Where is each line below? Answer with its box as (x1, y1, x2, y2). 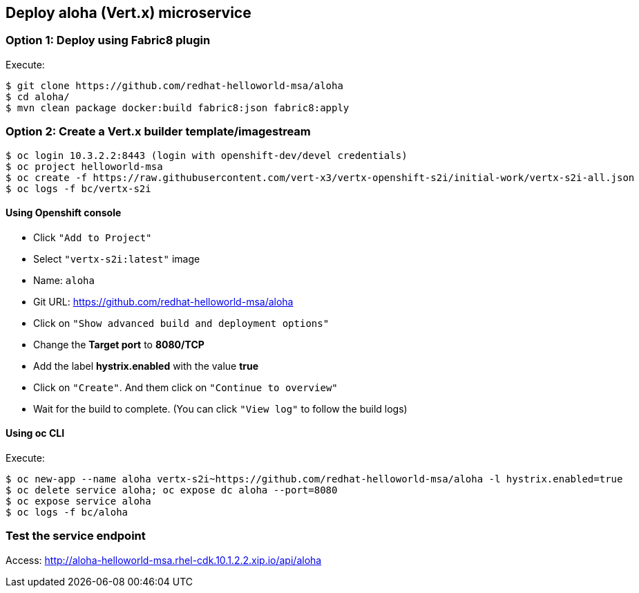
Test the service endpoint (6, 529, 146, 543)
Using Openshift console (6, 207, 122, 219)
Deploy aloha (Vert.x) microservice (6, 4, 251, 21)
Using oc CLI (6, 427, 65, 440)
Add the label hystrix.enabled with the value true (33, 359, 259, 372)
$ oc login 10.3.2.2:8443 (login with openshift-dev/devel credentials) (6, 149, 408, 161)
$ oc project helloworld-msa (6, 160, 163, 172)
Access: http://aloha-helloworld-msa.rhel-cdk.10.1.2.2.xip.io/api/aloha (6, 554, 322, 566)
